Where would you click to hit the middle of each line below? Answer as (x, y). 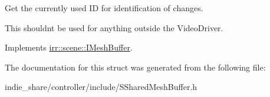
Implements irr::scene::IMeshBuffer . (69, 47)
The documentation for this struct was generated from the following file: (135, 67)
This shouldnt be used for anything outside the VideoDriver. (114, 27)
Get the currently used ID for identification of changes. (104, 8)
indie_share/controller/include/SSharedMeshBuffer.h (101, 87)
